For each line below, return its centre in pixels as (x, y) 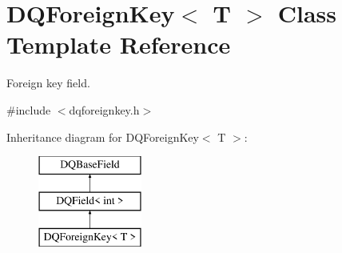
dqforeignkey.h (104, 109)
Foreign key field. (48, 83)
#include (29, 109)
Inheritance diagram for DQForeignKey (103, 137)
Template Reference (119, 44)
